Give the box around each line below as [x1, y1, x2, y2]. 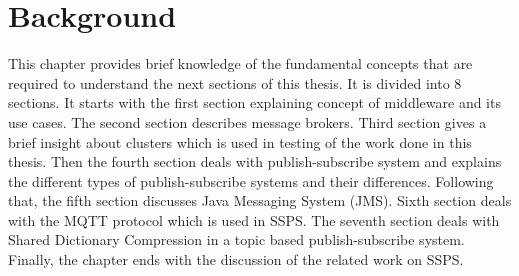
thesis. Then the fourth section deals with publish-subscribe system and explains [8, 151, 502, 172]
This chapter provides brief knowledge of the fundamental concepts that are [8, 53, 473, 74]
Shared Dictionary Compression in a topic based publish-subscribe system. [8, 229, 465, 250]
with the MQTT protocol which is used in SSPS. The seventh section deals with [8, 209, 500, 230]
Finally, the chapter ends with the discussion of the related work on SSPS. [8, 249, 464, 270]
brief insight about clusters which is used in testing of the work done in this [8, 131, 472, 152]
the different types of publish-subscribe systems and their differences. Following [8, 170, 494, 191]
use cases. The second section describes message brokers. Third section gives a [8, 111, 487, 132]
